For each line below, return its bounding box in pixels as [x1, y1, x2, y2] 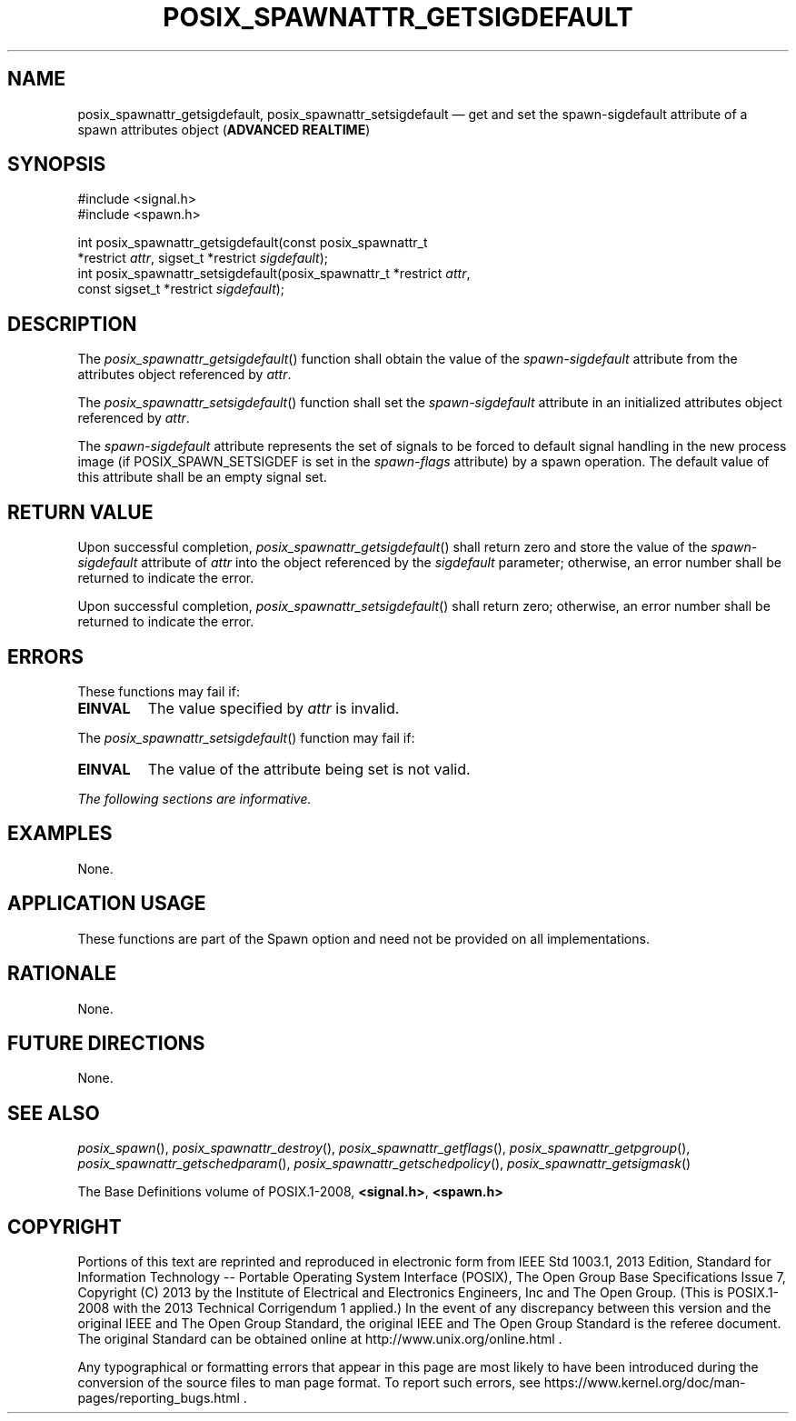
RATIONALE [7, 962, 117, 986]
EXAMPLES [7, 822, 113, 846]
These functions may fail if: [77, 683, 240, 699]
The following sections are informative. [77, 790, 312, 806]
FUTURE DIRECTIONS [7, 1031, 205, 1055]
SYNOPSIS [7, 153, 106, 176]
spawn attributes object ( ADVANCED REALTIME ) [77, 121, 371, 137]
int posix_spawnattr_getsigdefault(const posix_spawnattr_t [77, 235, 428, 251]
